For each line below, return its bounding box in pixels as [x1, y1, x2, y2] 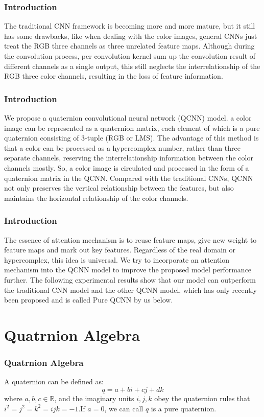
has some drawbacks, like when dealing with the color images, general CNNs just [4, 30, 257, 41]
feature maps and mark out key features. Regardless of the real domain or [4, 244, 235, 255]
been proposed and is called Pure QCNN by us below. [4, 294, 173, 305]
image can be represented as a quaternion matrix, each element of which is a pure [4, 122, 260, 133]
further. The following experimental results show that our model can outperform [4, 274, 256, 285]
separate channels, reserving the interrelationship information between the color [4, 152, 253, 163]
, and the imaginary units [54, 392, 134, 403]
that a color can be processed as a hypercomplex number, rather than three [4, 142, 241, 153]
